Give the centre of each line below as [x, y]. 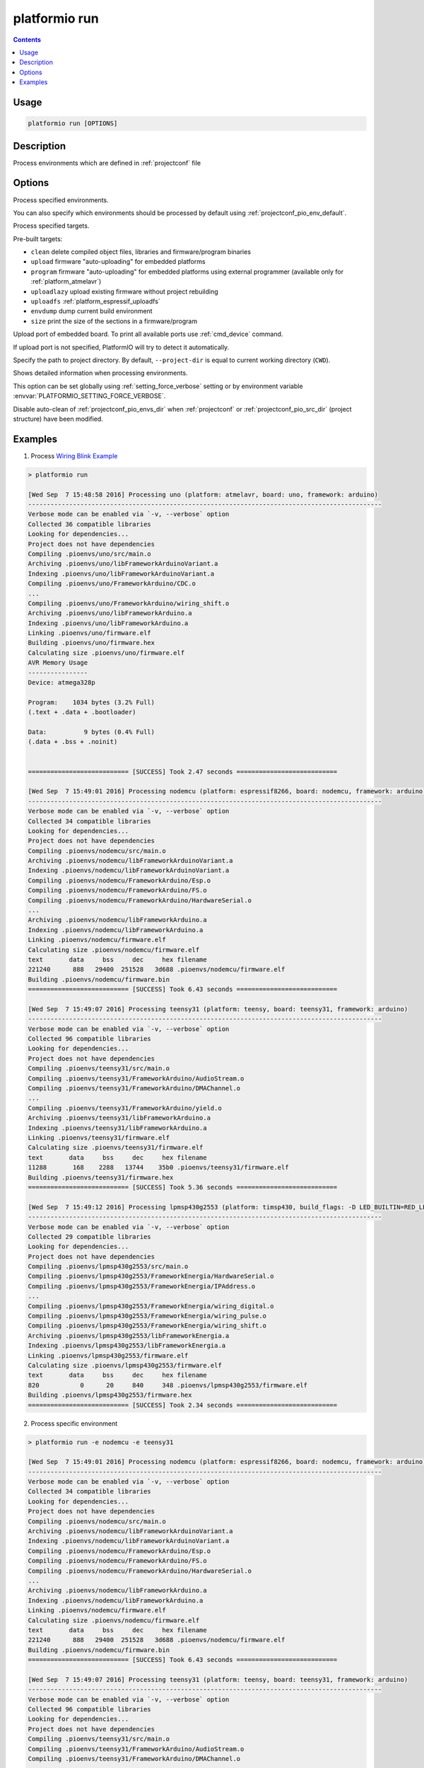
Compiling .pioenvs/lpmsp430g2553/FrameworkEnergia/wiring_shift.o [147, 1326]
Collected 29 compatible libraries [89, 1237]
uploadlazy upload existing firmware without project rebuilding [124, 291]
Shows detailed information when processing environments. [100, 373]
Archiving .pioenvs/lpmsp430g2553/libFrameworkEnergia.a [129, 1336]
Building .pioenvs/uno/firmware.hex [92, 643]
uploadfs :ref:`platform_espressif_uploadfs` [95, 301]
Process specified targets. [51, 226]
